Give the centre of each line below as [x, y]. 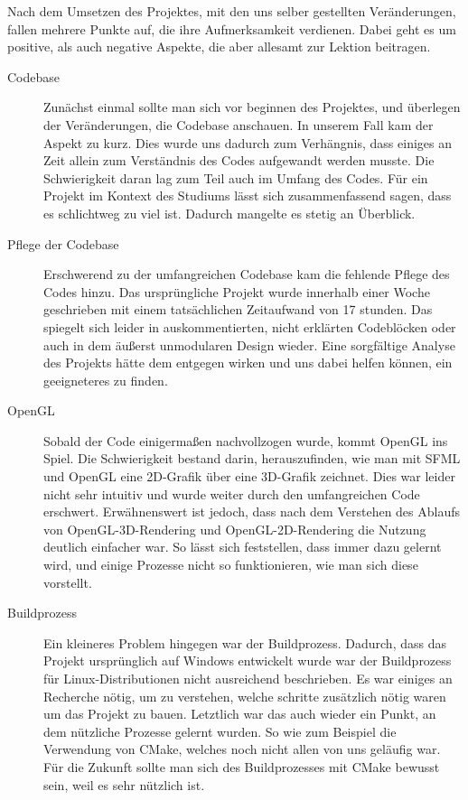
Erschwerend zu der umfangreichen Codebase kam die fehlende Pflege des [247, 274]
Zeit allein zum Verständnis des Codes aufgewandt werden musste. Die [239, 160]
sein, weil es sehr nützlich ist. [124, 784]
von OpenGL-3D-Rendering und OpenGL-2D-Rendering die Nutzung [235, 529]
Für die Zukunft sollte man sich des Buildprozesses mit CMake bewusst [242, 766]
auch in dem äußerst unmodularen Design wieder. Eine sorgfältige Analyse [249, 344]
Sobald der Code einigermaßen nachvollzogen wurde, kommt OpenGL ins [246, 440]
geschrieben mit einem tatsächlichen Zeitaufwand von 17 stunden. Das [238, 309]
